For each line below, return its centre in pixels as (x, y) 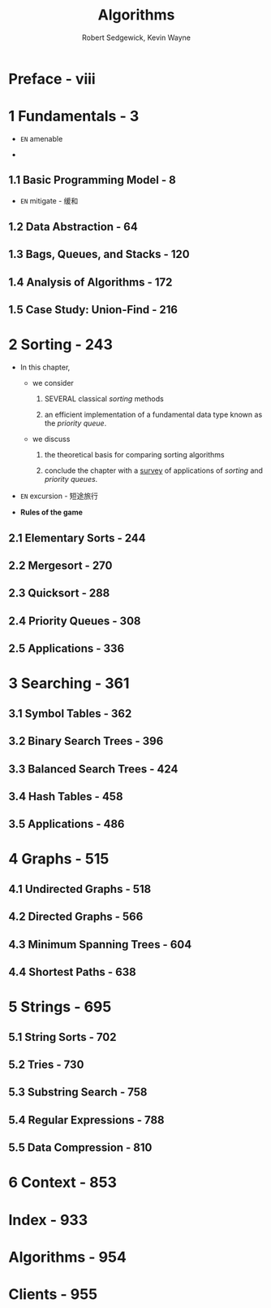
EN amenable (41, 138)
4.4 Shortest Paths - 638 (72, 972)
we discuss (51, 439)
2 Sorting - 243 (61, 345)
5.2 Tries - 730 (46, 1065)
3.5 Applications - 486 (67, 824)
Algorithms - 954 (68, 1257)
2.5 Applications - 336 (67, 649)
